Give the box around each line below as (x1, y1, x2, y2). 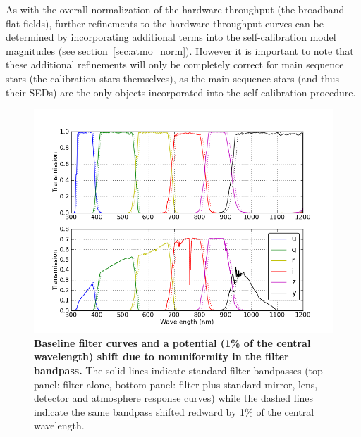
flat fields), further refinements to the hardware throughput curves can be (6, 15, 324, 30)
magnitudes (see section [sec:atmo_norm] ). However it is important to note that (6, 43, 354, 58)
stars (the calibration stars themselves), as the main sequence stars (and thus (6, 70, 340, 85)
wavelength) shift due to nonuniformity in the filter (34, 349, 289, 364)
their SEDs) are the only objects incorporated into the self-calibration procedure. (6, 84, 356, 99)
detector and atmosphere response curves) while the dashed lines (34, 391, 314, 405)
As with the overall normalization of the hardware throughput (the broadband (6, 2, 345, 16)
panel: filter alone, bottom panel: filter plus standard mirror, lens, (34, 376, 318, 391)
